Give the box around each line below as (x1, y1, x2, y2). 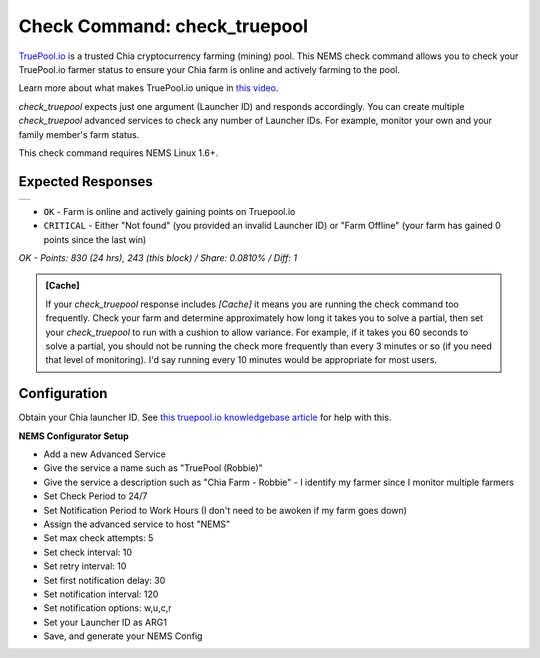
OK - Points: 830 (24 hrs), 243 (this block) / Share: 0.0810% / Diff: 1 (18, 251, 298, 264)
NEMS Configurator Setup (18, 430, 129, 442)
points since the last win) (43, 233, 147, 245)
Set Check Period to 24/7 (43, 490, 148, 502)
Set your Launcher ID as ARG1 (43, 616, 167, 628)
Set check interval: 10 (43, 546, 133, 558)
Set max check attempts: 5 (43, 532, 154, 544)
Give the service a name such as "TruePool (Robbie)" (43, 462, 264, 474)
